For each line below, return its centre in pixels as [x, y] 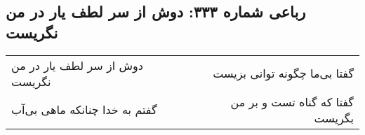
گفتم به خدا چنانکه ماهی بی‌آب [84, 110]
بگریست [334, 118]
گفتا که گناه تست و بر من [292, 101]
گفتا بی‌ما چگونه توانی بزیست [283, 73]
